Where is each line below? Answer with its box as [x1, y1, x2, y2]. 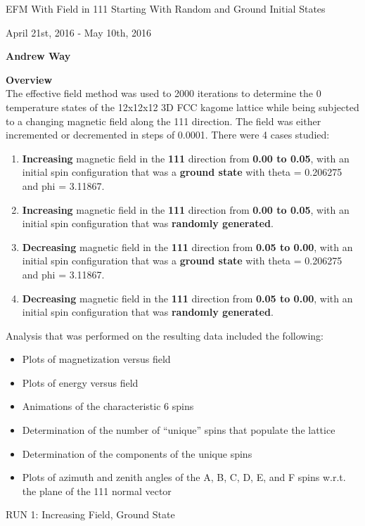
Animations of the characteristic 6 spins [22, 399, 194, 413]
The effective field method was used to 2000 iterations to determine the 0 [6, 86, 321, 101]
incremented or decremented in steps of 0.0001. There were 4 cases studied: [6, 127, 330, 142]
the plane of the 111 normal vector [22, 483, 172, 498]
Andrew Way [6, 49, 71, 63]
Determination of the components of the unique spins [22, 446, 252, 461]
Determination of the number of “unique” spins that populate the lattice [22, 423, 335, 437]
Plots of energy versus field [22, 375, 139, 390]
